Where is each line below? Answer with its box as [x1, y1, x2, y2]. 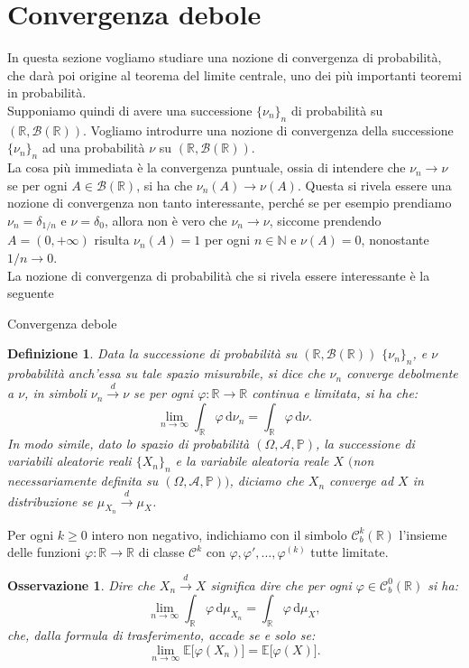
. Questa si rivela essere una [297, 175, 452, 194]
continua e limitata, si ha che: [252, 384, 418, 403]
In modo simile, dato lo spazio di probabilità [7, 433, 250, 452]
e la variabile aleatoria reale [175, 451, 329, 470]
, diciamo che [229, 471, 304, 490]
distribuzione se [7, 491, 93, 510]
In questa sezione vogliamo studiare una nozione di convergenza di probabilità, [7, 48, 442, 67]
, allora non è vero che [104, 210, 227, 229]
